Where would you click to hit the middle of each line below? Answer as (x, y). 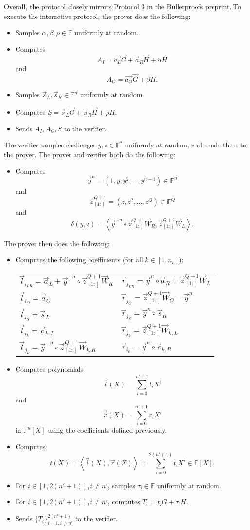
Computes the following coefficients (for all (79, 260)
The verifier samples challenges (50, 145)
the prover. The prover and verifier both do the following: (90, 154)
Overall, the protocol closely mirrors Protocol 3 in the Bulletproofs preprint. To (123, 6)
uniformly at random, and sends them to (186, 145)
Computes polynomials (49, 369)
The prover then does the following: (57, 243)
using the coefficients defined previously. (107, 430)
